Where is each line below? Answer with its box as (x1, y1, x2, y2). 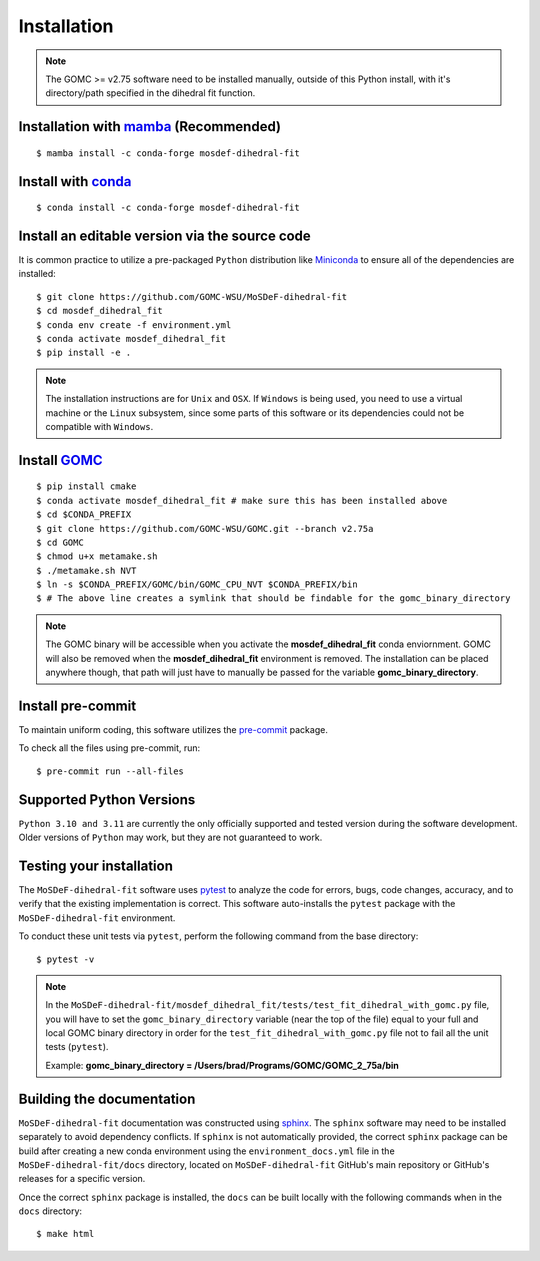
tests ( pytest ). (45, 1041, 109, 1053)
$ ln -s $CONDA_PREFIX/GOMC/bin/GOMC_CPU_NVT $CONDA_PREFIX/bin (36, 579, 359, 590)
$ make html (36, 1228, 95, 1240)
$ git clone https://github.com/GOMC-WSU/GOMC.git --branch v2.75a (36, 523, 374, 534)
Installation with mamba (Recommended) (18, 118, 282, 135)
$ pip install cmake (36, 481, 137, 492)
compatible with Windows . (45, 420, 154, 432)
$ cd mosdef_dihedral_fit (36, 305, 164, 317)
